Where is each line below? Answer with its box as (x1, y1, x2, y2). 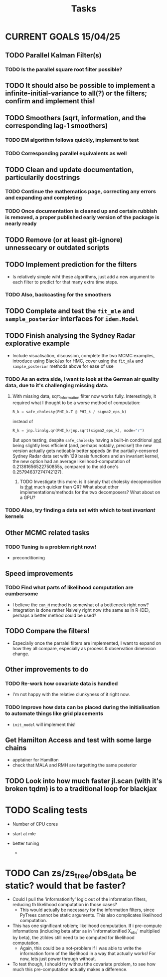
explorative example (5, 339, 70, 348)
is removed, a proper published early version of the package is (5, 214, 160, 221)
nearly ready (5, 220, 37, 227)
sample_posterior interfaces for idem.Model (5, 314, 139, 323)
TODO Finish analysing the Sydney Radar (5, 331, 136, 340)
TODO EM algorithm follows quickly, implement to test (5, 137, 139, 144)
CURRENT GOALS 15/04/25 (5, 31, 121, 42)
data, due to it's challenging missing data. (5, 382, 109, 389)
